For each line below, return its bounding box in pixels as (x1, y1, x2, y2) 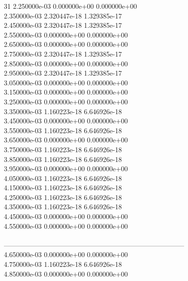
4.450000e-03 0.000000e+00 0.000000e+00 (4, 211, 128, 221)
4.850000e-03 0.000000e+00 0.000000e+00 (4, 268, 128, 279)
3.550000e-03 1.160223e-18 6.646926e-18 (4, 125, 122, 135)
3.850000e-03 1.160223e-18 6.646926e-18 (4, 154, 122, 164)
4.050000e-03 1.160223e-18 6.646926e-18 (4, 173, 122, 183)
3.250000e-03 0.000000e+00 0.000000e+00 (4, 96, 128, 106)
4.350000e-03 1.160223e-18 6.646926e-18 (4, 201, 122, 212)
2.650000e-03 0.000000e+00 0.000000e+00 (4, 39, 128, 49)
